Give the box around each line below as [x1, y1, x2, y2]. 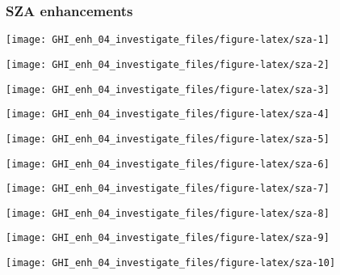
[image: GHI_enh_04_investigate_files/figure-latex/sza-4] [6, 108, 330, 121]
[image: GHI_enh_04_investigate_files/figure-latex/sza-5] [6, 133, 330, 145]
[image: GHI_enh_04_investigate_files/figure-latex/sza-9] [6, 232, 330, 244]
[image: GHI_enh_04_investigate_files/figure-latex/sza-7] [6, 183, 330, 195]
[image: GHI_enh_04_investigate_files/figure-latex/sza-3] [6, 83, 330, 95]
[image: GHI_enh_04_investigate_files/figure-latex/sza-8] [6, 207, 330, 219]
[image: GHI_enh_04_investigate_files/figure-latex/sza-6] [6, 158, 330, 170]
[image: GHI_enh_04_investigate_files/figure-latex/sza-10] [6, 257, 336, 269]
